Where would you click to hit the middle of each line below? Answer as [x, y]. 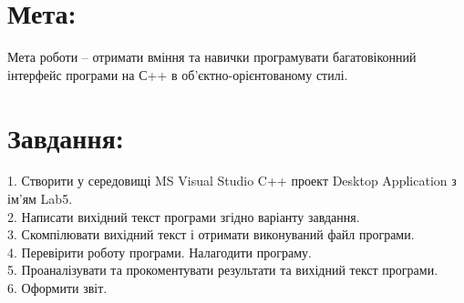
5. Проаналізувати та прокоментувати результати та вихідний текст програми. [223, 270]
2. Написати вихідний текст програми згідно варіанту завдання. [184, 216]
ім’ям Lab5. [40, 199]
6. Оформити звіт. [57, 288]
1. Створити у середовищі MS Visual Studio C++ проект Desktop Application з [232, 181]
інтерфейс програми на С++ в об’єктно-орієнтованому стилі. [178, 74]
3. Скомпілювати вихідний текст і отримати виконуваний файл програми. [211, 234]
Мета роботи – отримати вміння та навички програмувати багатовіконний [212, 57]
